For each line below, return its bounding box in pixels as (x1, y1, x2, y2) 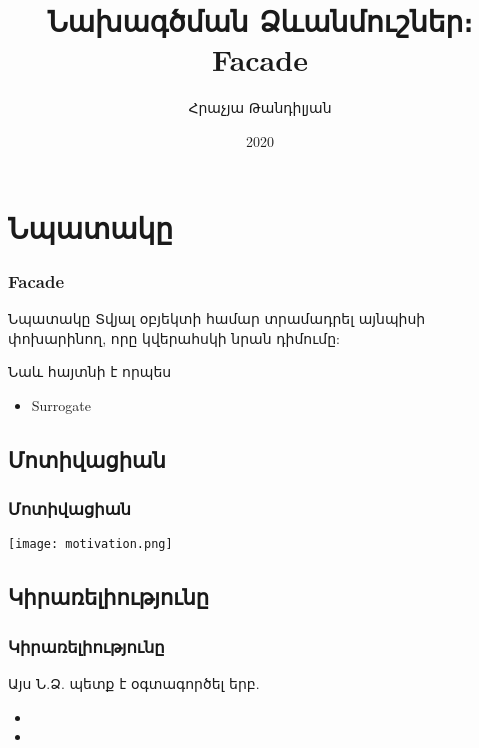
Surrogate (31, 394, 92, 415)
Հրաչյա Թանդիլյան (188, 97, 332, 118)
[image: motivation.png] (8, 537, 173, 552)
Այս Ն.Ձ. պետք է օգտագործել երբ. (8, 672, 260, 693)
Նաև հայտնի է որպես (8, 361, 172, 382)
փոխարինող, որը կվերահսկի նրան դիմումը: (8, 327, 340, 348)
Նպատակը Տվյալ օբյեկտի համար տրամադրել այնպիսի (8, 307, 426, 328)
